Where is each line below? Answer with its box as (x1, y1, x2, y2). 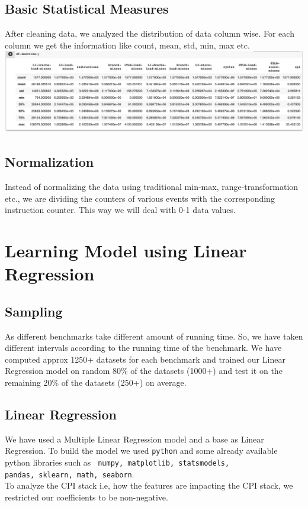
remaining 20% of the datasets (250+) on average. (5, 376, 187, 388)
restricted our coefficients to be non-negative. (5, 490, 168, 503)
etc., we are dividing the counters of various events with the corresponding (5, 192, 275, 204)
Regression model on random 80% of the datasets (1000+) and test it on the (5, 364, 283, 377)
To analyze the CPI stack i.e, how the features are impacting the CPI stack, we (5, 479, 293, 492)
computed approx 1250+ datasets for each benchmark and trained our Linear (5, 353, 285, 365)
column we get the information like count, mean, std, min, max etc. (5, 38, 250, 51)
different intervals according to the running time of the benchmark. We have (5, 341, 282, 354)
